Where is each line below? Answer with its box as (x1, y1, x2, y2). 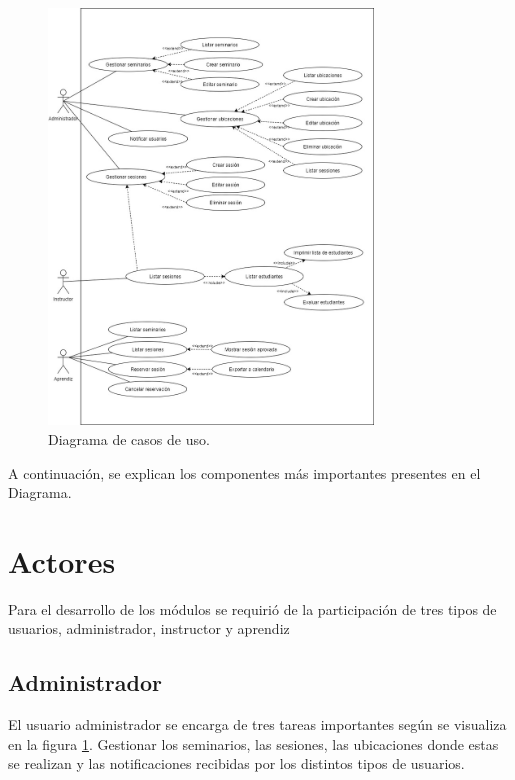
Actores (8, 540, 116, 581)
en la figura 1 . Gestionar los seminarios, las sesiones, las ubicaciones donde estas (8, 733, 499, 754)
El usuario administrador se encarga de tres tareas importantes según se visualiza (8, 714, 507, 735)
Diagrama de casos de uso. (48, 428, 210, 449)
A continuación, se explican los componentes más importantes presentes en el (8, 462, 481, 483)
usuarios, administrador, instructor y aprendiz (8, 618, 290, 639)
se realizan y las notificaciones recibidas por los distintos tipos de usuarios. (8, 753, 465, 774)
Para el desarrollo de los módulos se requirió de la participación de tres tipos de (8, 598, 497, 619)
